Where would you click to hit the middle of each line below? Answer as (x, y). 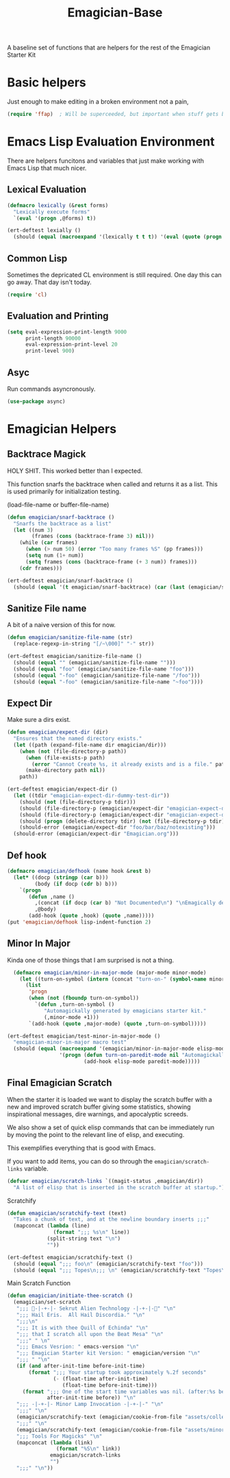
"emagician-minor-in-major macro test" (70, 1042)
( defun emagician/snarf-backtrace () (61, 517)
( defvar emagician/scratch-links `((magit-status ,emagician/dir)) (105, 1181)
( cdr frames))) (41, 568)
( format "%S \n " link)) (88, 1449)
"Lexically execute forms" (52, 212)
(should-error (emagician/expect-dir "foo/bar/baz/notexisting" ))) (117, 828)
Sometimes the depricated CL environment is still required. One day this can (115, 274)
